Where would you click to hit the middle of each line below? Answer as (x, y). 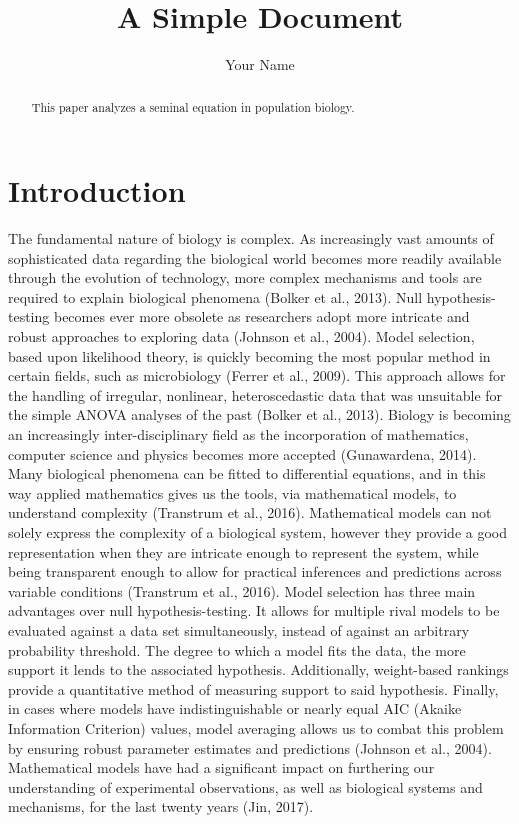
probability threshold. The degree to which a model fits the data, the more (237, 649)
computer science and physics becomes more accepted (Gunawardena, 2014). (242, 453)
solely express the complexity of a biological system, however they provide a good (258, 532)
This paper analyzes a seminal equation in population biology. (193, 106)
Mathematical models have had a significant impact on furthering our (221, 767)
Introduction (97, 190)
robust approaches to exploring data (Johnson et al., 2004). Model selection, (241, 336)
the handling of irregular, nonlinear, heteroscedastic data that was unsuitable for (255, 394)
